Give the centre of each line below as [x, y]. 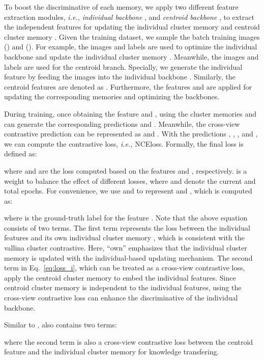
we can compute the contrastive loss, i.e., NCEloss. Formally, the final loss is [124, 143]
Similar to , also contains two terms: [61, 325]
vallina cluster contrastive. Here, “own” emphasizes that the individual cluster [126, 248]
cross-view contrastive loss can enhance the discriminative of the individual [121, 298]
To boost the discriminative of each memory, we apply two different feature [121, 7]
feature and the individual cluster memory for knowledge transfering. [112, 352]
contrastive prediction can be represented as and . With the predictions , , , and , [131, 134]
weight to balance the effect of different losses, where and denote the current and [130, 181]
